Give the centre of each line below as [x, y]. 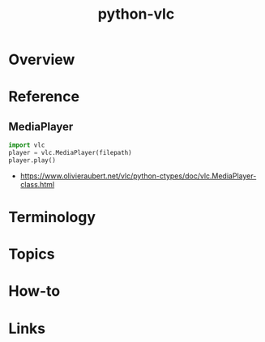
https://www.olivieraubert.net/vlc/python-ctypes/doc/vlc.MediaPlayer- [138, 176]
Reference [44, 97]
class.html [37, 184]
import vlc [27, 145]
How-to [34, 291]
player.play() [32, 160]
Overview [42, 60]
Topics [32, 254]
